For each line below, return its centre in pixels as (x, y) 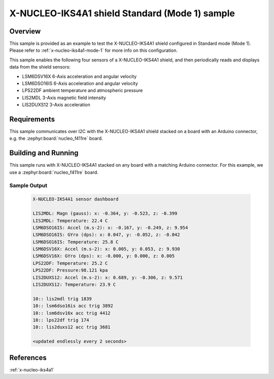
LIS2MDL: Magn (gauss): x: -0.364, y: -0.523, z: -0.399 (105, 214)
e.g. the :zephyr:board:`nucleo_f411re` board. (56, 138)
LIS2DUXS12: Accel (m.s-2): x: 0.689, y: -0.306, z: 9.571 (108, 277)
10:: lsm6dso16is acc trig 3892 (73, 306)
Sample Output (28, 185)
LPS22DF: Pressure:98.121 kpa (70, 270)
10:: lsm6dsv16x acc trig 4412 (72, 313)
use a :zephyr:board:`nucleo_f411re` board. (54, 172)
